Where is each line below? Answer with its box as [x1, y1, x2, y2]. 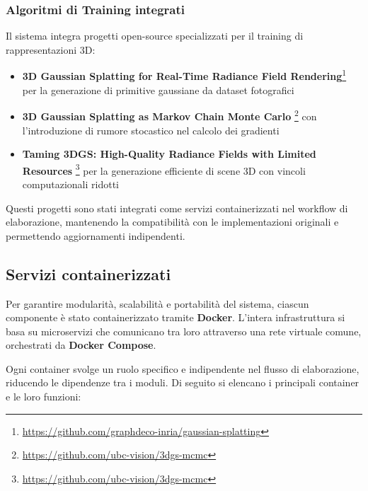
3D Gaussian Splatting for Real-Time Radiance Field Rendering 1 [22, 67, 347, 83]
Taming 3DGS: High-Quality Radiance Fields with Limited [22, 146, 316, 161]
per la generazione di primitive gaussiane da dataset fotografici [22, 82, 294, 97]
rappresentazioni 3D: [6, 42, 96, 57]
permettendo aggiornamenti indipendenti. [6, 228, 185, 243]
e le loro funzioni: [6, 389, 81, 404]
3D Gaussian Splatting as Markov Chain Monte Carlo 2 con [22, 107, 317, 123]
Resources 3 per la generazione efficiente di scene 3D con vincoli [22, 161, 306, 178]
